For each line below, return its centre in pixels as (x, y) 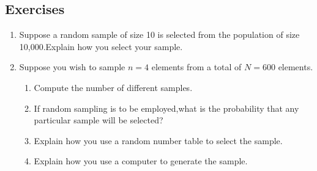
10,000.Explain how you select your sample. (101, 46)
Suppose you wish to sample (72, 67)
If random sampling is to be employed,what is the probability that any (166, 108)
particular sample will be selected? (99, 120)
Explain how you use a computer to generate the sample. (141, 161)
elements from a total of (196, 67)
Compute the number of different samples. (113, 87)
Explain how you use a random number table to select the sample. (158, 140)
